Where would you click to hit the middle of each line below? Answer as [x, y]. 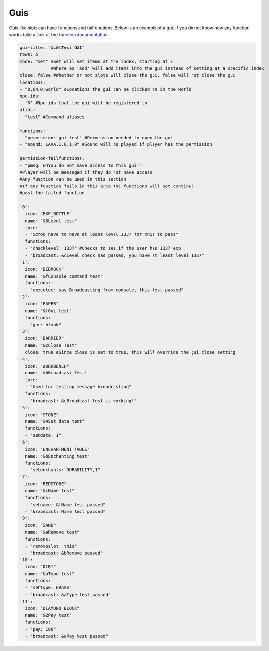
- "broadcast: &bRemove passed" [64, 553]
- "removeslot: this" [51, 546]
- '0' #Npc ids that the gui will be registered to [83, 103]
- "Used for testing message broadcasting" [78, 387]
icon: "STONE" [42, 415]
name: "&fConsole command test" [64, 276]
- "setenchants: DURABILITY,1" [63, 470]
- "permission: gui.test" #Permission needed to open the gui [96, 138]
